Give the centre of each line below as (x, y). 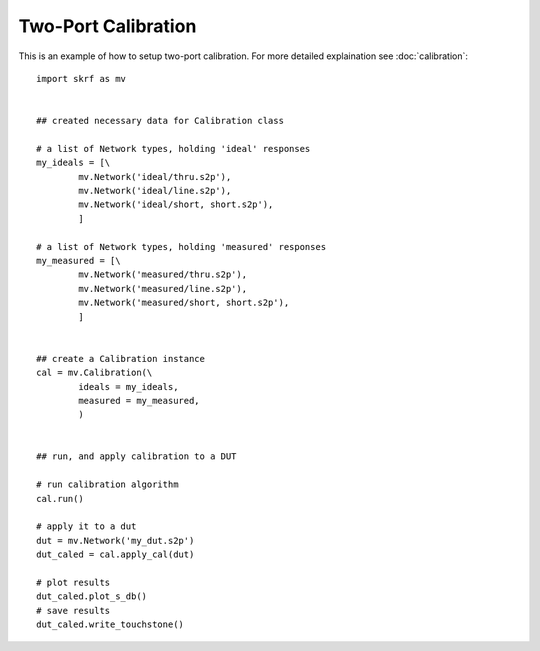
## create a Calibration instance (120, 358)
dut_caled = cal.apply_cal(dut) (115, 554)
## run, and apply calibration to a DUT (136, 456)
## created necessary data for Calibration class (160, 121)
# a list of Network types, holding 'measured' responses (181, 246)
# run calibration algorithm (107, 484)
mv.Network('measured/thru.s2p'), (163, 274)
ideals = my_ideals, (128, 386)
